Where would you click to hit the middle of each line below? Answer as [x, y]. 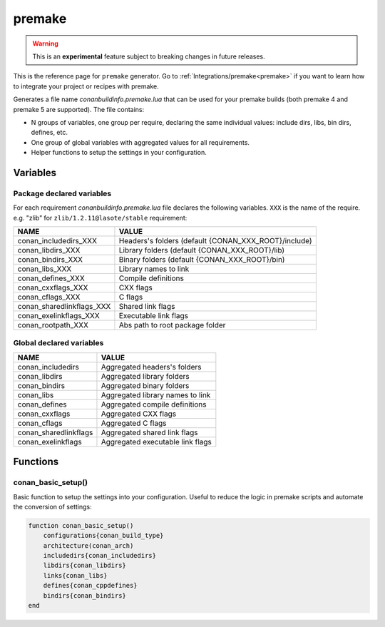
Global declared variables [58, 343]
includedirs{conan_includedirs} [100, 556]
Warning [45, 44]
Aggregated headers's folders [151, 367]
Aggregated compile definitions [154, 404]
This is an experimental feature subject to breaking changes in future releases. [149, 56]
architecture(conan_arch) [88, 545]
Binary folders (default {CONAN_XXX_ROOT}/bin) [202, 259]
